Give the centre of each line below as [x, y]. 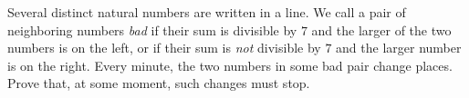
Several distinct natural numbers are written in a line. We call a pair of [207, 12]
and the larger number [399, 48]
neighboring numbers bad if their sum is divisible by [152, 29]
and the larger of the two [381, 29]
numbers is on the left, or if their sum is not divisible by [164, 48]
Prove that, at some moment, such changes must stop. [159, 83]
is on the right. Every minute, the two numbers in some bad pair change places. [230, 65]
